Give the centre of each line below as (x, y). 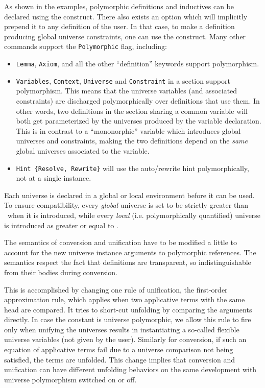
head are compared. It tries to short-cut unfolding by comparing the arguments (128, 309)
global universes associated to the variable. (83, 150)
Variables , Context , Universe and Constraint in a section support (123, 80)
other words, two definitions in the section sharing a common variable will (132, 111)
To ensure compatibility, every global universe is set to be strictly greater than (126, 205)
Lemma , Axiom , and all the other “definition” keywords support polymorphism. (138, 64)
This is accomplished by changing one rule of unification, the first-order (116, 289)
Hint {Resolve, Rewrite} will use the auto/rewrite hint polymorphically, (132, 168)
